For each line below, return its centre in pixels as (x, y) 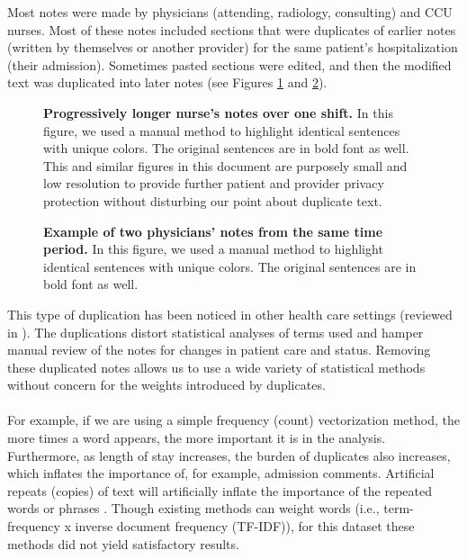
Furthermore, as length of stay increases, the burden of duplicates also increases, (229, 455)
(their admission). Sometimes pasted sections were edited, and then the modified (229, 64)
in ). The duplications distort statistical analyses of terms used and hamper (216, 332)
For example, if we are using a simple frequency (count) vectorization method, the (233, 420)
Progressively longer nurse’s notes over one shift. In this (218, 112)
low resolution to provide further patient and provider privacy (214, 183)
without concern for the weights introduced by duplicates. (166, 385)
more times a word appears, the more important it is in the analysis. (197, 438)
